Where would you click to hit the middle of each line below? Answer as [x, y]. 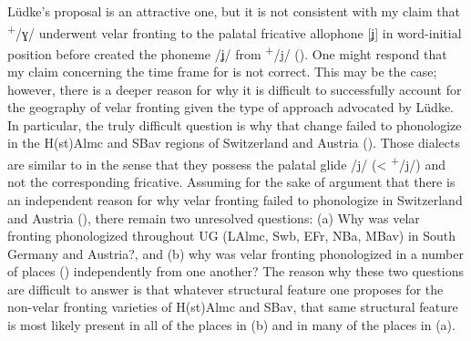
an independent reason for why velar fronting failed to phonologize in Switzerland [235, 199]
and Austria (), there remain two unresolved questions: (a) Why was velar [214, 217]
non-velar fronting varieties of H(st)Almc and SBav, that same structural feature [233, 307]
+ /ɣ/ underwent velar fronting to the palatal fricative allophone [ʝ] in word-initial [235, 31]
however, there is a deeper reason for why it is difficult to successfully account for [235, 89]
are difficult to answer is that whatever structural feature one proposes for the [225, 289]
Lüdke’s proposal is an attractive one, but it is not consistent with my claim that [234, 11]
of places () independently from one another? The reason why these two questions [235, 271]
